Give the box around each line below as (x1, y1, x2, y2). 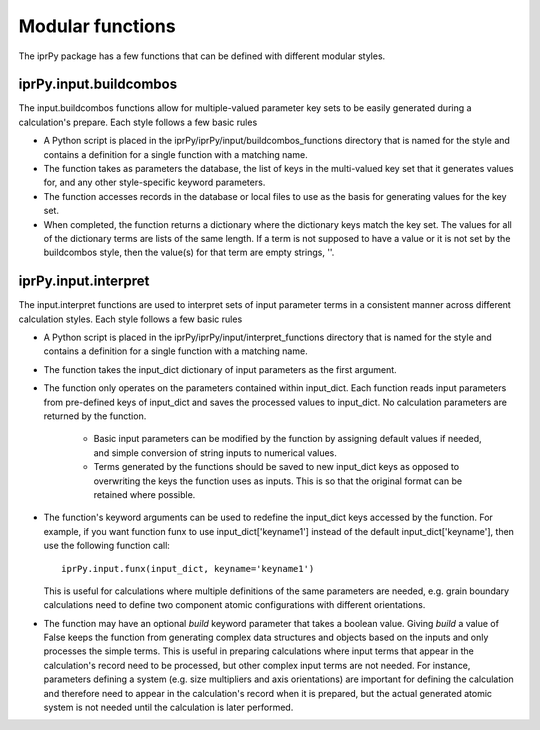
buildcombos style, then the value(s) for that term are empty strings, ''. (43, 246, 335, 259)
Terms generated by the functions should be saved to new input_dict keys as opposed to (93, 461, 460, 473)
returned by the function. (43, 410, 147, 422)
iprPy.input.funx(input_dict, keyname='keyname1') (61, 563, 315, 574)
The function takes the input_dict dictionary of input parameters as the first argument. (43, 363, 397, 375)
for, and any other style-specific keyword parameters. (43, 176, 266, 189)
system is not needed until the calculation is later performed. (43, 701, 294, 714)
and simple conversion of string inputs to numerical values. (93, 446, 337, 459)
